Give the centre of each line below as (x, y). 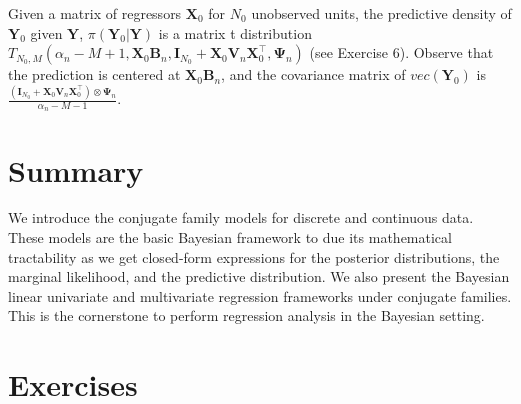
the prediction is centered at (94, 74)
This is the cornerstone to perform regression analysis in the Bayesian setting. (246, 315)
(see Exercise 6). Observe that (401, 52)
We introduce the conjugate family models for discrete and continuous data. (241, 217)
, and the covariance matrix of (313, 74)
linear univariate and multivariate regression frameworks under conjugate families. (260, 295)
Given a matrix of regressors (95, 13)
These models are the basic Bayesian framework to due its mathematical (230, 237)
